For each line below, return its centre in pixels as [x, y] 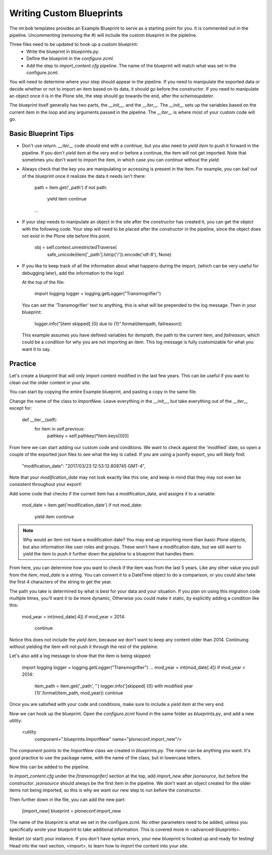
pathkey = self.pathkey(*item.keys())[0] [88, 436]
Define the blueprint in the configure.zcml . [70, 58]
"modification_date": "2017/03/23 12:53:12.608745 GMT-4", [84, 466]
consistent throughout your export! [45, 484]
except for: [21, 408]
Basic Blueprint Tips [42, 134]
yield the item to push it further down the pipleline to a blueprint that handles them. [109, 554]
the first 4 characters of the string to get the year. [61, 582]
